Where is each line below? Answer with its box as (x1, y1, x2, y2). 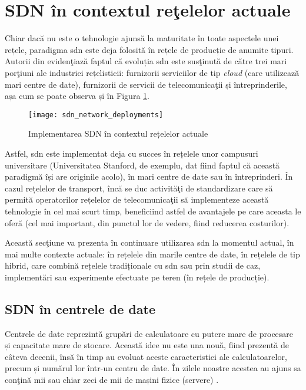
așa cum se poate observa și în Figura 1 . (5, 90, 149, 102)
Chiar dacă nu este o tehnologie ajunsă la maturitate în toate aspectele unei (5, 32, 279, 44)
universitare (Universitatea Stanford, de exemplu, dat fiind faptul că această (5, 158, 280, 171)
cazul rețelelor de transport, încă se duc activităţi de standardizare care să (5, 181, 273, 194)
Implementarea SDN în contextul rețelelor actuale (28, 127, 208, 140)
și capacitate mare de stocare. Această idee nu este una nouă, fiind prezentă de (5, 339, 289, 351)
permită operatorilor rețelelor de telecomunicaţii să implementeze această (5, 193, 269, 206)
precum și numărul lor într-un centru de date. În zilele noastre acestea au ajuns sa (5, 362, 301, 374)
